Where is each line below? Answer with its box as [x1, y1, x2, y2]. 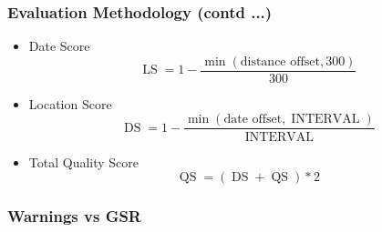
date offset [223, 113, 283, 126]
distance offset [240, 55, 320, 68]
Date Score [28, 36, 90, 55]
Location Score [28, 94, 112, 113]
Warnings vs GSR [7, 205, 141, 227]
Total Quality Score [28, 152, 139, 171]
